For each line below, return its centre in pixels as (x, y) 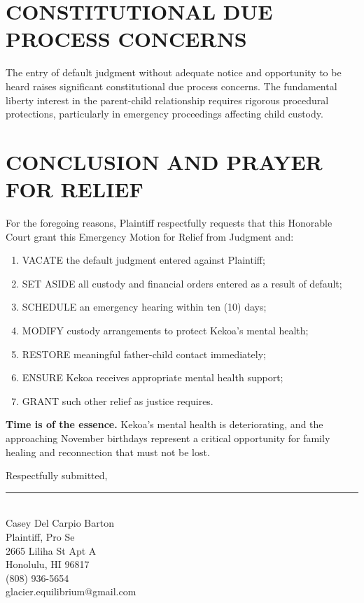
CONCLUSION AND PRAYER (164, 161)
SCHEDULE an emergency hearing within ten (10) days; (144, 307)
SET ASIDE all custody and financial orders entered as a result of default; (182, 283)
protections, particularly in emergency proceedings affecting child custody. (164, 114)
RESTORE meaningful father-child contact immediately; (144, 354)
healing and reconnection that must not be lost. (108, 452)
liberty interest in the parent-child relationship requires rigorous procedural (167, 100)
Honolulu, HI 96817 (48, 564)
